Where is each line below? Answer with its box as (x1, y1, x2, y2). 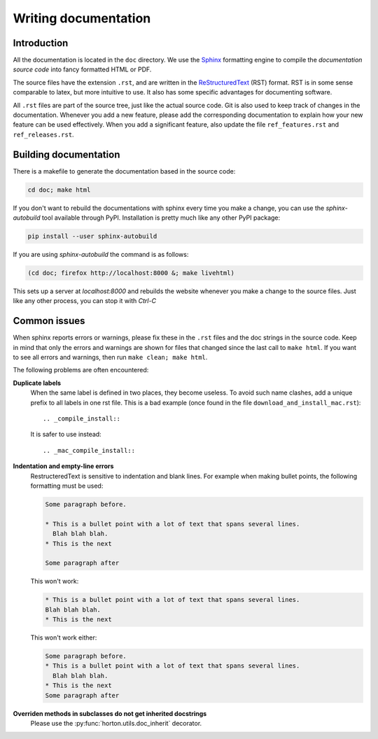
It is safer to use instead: (30, 430, 101, 439)
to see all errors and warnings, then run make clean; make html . (13, 353, 208, 362)
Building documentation (13, 148, 120, 160)
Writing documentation (13, 10, 151, 26)
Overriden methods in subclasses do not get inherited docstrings (13, 709, 207, 717)
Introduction (13, 37, 69, 49)
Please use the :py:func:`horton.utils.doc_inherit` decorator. (30, 719, 202, 727)
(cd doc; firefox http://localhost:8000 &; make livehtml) (27, 269, 234, 277)
